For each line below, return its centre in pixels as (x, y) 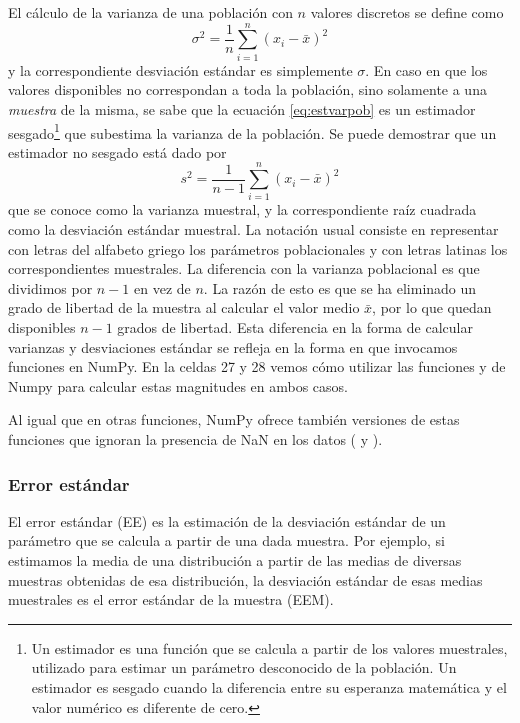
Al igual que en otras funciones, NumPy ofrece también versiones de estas (234, 419)
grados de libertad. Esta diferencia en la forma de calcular (295, 327)
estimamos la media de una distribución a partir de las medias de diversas (235, 560)
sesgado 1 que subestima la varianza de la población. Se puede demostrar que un (252, 131)
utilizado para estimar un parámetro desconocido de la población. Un (244, 667)
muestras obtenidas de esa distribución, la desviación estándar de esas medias (245, 579)
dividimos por (50, 287)
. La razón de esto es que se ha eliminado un (340, 287)
